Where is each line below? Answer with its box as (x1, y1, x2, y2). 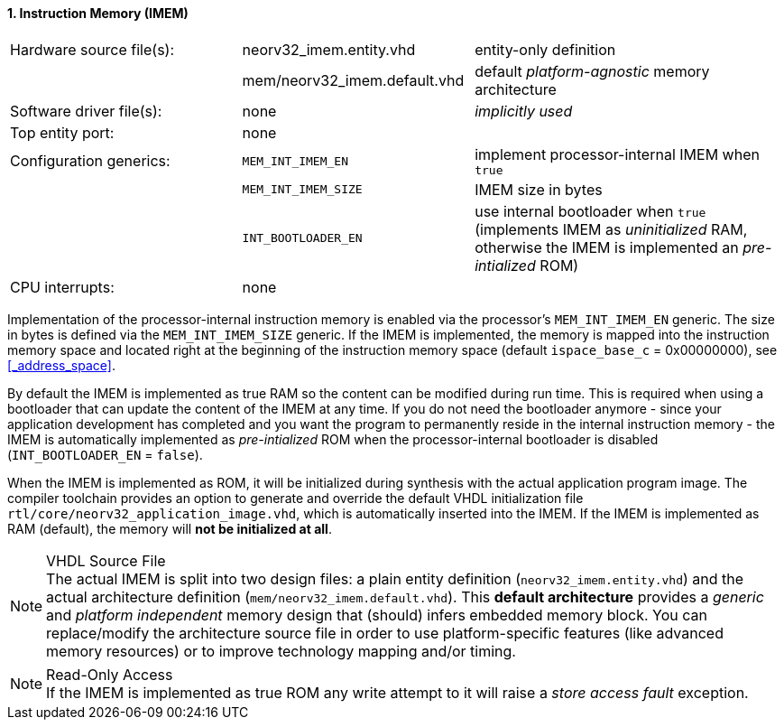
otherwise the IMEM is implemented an (475, 238, 739, 256)
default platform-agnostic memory (475, 61, 710, 80)
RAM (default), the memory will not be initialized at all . (7, 520, 332, 536)
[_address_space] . (7, 357, 115, 373)
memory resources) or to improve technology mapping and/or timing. (46, 641, 516, 660)
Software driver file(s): (10, 101, 162, 120)
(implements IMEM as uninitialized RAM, (475, 219, 748, 238)
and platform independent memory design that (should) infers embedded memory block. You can (46, 605, 707, 624)
